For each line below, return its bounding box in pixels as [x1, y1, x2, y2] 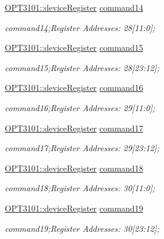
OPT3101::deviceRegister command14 [5, 1, 143, 13]
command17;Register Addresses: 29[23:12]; [5, 142, 159, 154]
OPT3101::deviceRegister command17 [5, 121, 143, 134]
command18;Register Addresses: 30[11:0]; [5, 182, 155, 194]
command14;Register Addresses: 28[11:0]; [5, 21, 155, 33]
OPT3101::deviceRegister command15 [5, 41, 143, 54]
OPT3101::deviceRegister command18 [5, 161, 143, 174]
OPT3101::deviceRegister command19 [5, 201, 143, 214]
